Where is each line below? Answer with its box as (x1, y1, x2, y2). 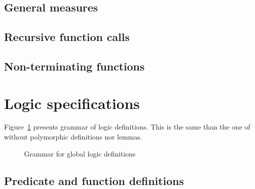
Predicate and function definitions (4, 172, 184, 188)
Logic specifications (4, 92, 140, 113)
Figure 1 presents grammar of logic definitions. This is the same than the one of (4, 121, 250, 132)
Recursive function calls (4, 29, 130, 44)
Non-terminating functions (4, 58, 145, 73)
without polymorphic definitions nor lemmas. (4, 131, 142, 142)
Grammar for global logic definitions (24, 148, 136, 158)
